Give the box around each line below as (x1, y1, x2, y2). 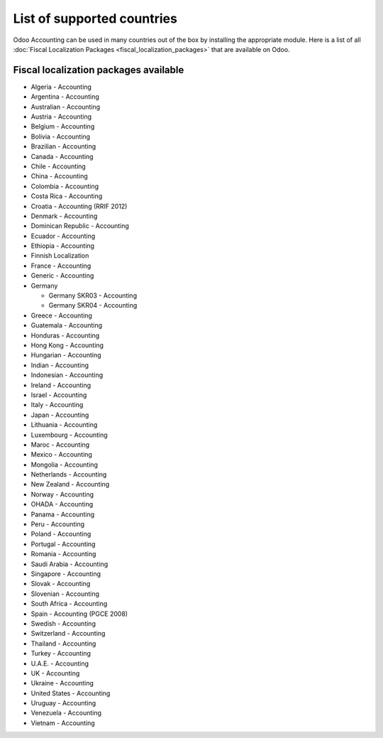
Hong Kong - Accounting (30, 341, 104, 349)
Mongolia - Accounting (30, 460, 99, 469)
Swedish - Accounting (30, 619, 96, 628)
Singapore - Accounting (30, 569, 101, 578)
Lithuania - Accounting (30, 420, 98, 429)
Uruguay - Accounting (30, 699, 96, 707)
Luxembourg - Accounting (30, 430, 108, 439)
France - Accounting (30, 261, 91, 270)
